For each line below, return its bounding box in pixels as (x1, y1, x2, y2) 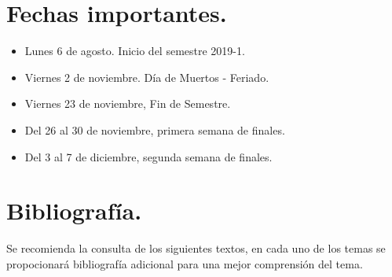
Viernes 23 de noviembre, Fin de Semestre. (24, 95, 231, 112)
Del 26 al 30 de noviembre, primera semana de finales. (24, 121, 285, 138)
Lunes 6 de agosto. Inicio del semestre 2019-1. (24, 42, 245, 59)
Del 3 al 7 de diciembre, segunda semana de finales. (24, 148, 273, 164)
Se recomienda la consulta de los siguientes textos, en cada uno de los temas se (6, 240, 386, 257)
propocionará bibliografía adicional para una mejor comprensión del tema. (6, 255, 363, 271)
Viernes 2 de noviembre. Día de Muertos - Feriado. (24, 68, 269, 85)
